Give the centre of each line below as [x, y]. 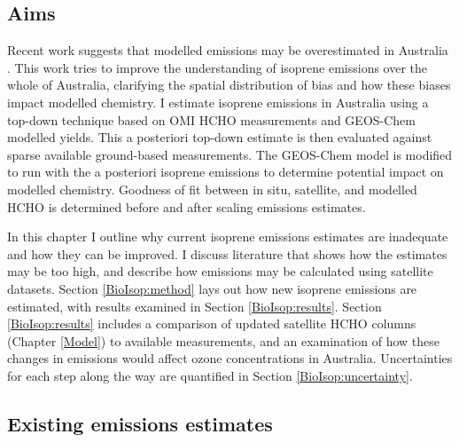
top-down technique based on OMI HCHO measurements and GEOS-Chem [211, 119]
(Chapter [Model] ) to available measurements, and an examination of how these [223, 340]
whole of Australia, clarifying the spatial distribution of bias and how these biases [229, 85]
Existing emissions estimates [140, 423]
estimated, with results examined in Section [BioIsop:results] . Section [194, 306]
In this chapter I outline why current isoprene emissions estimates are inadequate [228, 237]
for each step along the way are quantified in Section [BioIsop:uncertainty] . [210, 375]
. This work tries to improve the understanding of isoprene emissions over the [218, 67]
